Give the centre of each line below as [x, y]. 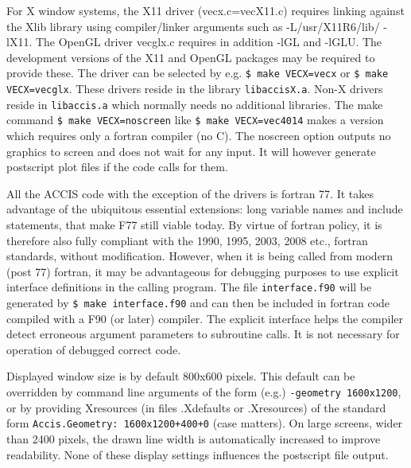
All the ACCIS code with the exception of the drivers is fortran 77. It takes [190, 193]
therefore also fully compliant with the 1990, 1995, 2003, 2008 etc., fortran [187, 240]
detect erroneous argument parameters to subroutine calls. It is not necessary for [203, 334]
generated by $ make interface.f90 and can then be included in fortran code [198, 302]
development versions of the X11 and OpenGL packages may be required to [191, 57]
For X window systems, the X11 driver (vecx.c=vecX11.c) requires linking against [205, 10]
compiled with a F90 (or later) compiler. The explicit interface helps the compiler [205, 318]
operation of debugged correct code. [94, 349]
